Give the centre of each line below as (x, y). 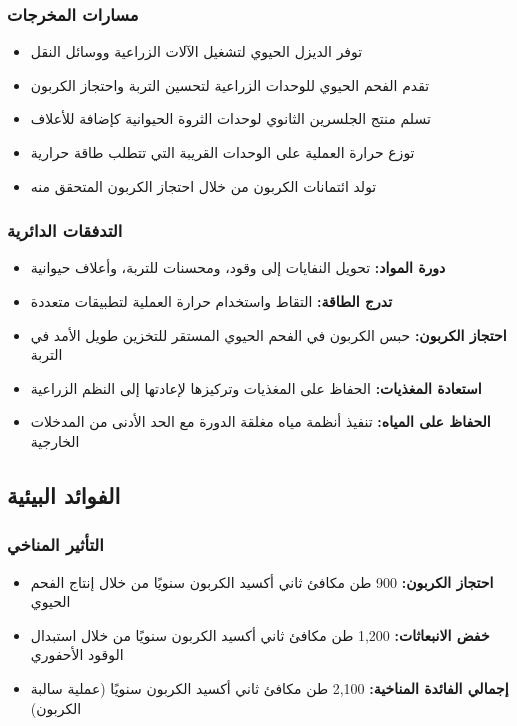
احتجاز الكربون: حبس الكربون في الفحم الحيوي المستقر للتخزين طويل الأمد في (268, 334)
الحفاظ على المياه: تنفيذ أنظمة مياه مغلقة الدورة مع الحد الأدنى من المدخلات (260, 421)
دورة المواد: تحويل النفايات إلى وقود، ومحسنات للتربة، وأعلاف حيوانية (238, 267)
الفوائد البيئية (64, 494)
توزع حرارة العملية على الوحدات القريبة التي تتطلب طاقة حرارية (222, 152)
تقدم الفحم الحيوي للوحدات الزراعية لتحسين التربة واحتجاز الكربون (230, 84)
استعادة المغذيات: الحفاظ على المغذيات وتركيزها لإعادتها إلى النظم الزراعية (256, 387)
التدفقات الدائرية (65, 230)
